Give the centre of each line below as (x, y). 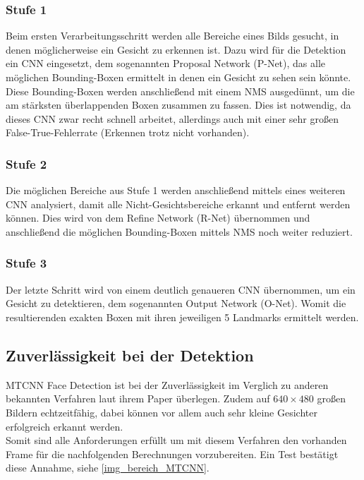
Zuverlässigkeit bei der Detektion (130, 355)
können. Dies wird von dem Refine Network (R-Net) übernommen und (158, 218)
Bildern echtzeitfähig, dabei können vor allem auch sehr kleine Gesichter (162, 412)
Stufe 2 (26, 163)
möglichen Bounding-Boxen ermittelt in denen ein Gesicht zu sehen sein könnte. (178, 77)
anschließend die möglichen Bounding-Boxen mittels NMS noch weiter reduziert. (179, 231)
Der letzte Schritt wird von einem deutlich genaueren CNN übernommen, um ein (181, 289)
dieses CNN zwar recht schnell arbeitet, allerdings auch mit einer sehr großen (172, 118)
